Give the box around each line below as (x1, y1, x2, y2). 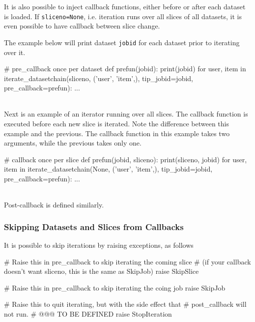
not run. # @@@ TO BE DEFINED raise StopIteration (4, 309, 172, 319)
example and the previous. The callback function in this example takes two (4, 128, 230, 138)
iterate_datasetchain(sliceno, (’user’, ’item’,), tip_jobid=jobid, (4, 73, 193, 83)
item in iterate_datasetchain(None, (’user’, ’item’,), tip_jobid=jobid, (4, 164, 213, 174)
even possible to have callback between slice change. (4, 21, 160, 31)
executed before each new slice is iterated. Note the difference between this (4, 118, 229, 129)
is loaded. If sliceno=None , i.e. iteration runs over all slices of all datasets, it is (4, 11, 242, 21)
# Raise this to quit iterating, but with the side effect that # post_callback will (4, 299, 247, 309)
